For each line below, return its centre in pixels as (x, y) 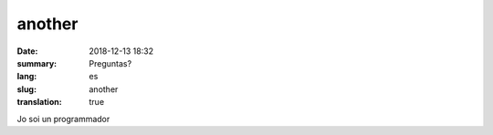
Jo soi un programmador (63, 119)
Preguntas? (110, 63)
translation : (40, 102)
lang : (27, 77)
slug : (26, 89)
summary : (37, 63)
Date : (27, 51)
